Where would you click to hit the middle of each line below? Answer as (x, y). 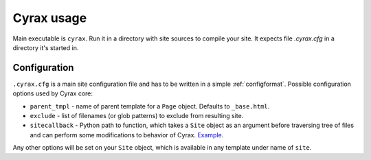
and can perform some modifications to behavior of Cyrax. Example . (127, 135)
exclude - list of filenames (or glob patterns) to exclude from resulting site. (137, 116)
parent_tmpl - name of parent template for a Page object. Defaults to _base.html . (150, 106)
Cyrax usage (50, 18)
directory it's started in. (46, 47)
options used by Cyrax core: (53, 93)
